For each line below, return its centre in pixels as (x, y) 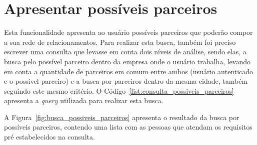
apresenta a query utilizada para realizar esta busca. (84, 100)
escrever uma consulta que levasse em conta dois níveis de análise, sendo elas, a (125, 52)
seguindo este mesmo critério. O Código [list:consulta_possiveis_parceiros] (119, 90)
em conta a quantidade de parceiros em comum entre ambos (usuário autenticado (129, 71)
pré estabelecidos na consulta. (49, 137)
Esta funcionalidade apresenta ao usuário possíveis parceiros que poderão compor (128, 32)
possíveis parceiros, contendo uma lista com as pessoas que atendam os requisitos (128, 127)
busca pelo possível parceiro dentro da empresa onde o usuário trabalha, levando (127, 61)
